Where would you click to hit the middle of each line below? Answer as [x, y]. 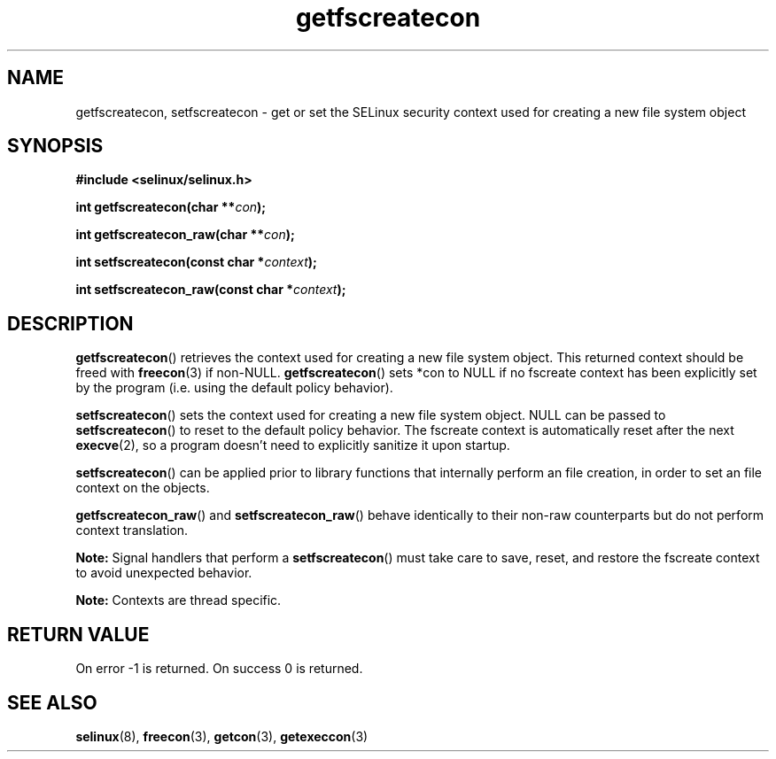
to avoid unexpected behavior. [164, 573]
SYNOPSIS [55, 146]
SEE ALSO [52, 702]
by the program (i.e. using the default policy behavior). [234, 388]
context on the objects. [143, 488]
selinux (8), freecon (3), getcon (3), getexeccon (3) [222, 736]
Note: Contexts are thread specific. [178, 600]
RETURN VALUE [78, 634]
